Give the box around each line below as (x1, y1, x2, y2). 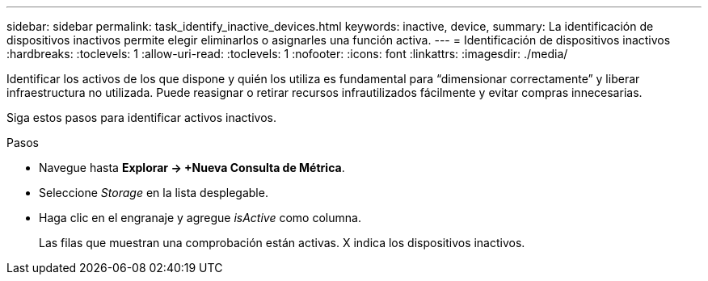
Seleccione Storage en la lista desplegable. (39, 186, 268, 199)
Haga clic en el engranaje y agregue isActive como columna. (39, 211, 361, 224)
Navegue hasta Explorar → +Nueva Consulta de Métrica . (39, 161, 345, 174)
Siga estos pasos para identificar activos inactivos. (6, 111, 276, 124)
